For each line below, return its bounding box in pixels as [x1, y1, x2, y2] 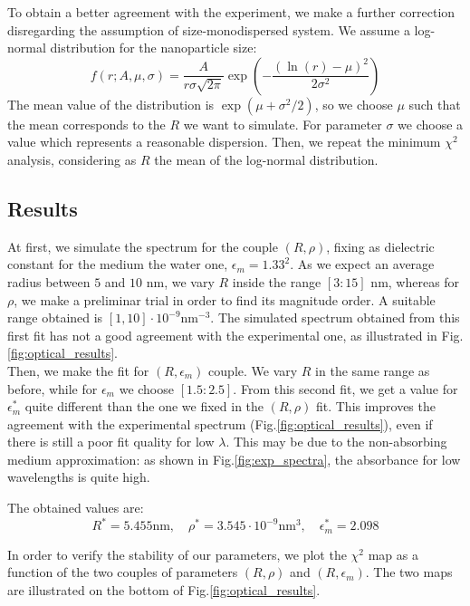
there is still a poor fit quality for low [7, 432, 215, 451]
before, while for [7, 379, 98, 398]
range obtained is [7, 308, 103, 327]
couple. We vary [208, 361, 298, 380]
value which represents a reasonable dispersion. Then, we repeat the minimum [7, 132, 441, 151]
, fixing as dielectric [326, 236, 435, 255]
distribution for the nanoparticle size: [50, 38, 257, 57]
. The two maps [365, 563, 453, 582]
